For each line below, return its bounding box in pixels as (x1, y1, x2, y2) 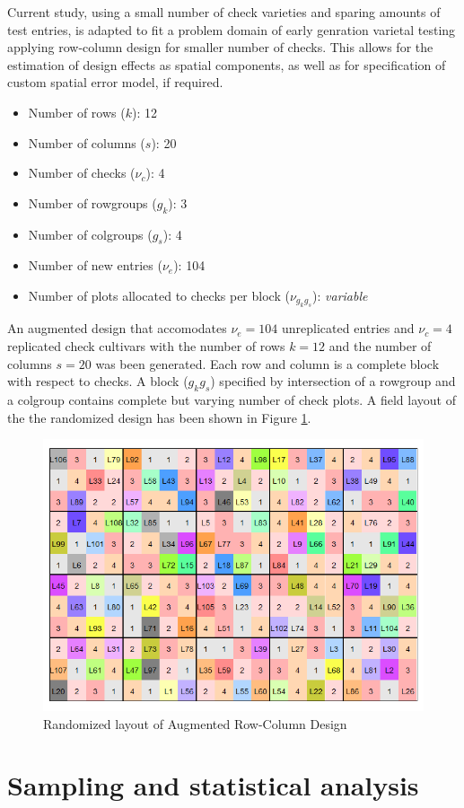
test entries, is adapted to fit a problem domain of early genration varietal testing (7, 20, 456, 39)
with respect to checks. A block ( (7, 372, 188, 391)
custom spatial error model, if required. (7, 73, 223, 92)
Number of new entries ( (28, 256, 162, 275)
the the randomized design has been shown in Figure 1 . (7, 408, 311, 426)
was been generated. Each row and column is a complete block (95, 354, 440, 373)
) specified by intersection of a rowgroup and (210, 372, 456, 391)
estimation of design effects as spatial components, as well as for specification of (7, 55, 446, 74)
